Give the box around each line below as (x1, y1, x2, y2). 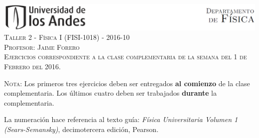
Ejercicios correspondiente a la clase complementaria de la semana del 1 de (4, 51, 247, 62)
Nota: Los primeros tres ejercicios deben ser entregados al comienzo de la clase (4, 78, 250, 88)
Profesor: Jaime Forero (4, 41, 80, 52)
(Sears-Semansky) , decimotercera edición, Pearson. (4, 124, 159, 134)
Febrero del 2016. (4, 61, 61, 72)
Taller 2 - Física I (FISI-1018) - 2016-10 (4, 32, 130, 42)
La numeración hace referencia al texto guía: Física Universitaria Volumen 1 (4, 114, 238, 125)
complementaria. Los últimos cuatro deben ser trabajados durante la (4, 88, 217, 98)
